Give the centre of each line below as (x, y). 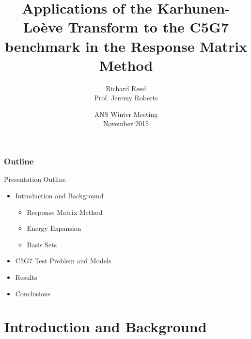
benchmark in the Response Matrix (126, 46)
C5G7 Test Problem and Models (63, 261)
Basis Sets (42, 244)
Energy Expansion (54, 228)
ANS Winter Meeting (126, 114)
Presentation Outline (35, 179)
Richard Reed (126, 88)
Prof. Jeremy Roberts (126, 98)
